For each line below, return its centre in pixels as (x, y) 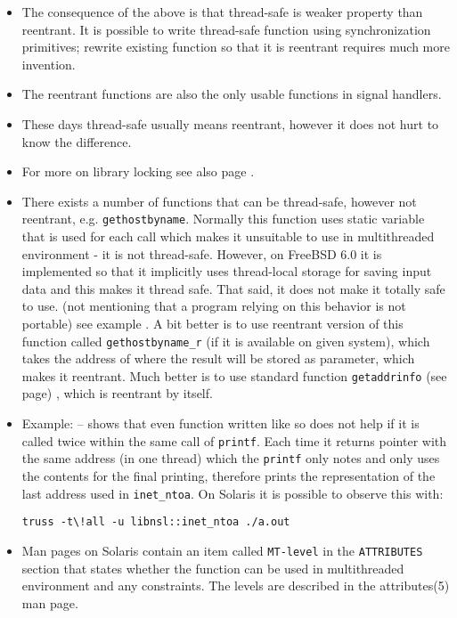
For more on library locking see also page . (138, 171)
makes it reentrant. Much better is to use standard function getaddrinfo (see (234, 375)
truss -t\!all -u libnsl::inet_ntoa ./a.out (156, 522)
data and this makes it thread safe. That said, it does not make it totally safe (233, 288)
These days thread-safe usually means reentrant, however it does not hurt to (230, 123)
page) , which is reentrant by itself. (117, 393)
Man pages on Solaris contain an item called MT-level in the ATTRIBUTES (222, 550)
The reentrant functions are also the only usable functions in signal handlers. (232, 94)
